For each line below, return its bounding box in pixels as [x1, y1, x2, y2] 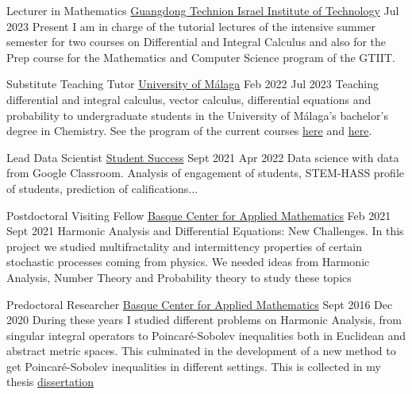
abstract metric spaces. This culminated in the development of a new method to [6, 342, 396, 359]
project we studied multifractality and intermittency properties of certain [6, 238, 363, 254]
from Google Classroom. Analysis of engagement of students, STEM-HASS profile [6, 164, 404, 181]
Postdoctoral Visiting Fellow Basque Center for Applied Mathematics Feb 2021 [6, 207, 391, 223]
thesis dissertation [6, 373, 94, 390]
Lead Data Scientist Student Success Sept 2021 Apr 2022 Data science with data [6, 149, 399, 165]
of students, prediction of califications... [6, 180, 198, 196]
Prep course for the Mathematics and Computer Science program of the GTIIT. [6, 48, 395, 65]
